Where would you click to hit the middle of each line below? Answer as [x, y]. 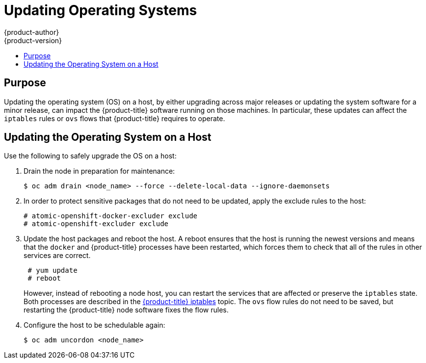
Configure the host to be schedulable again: [94, 325]
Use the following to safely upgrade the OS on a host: [90, 156]
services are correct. [57, 256]
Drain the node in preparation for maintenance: [99, 171]
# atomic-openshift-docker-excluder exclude [111, 216]
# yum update [53, 271]
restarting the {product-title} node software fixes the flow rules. [126, 310]
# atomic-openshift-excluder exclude [96, 224]
